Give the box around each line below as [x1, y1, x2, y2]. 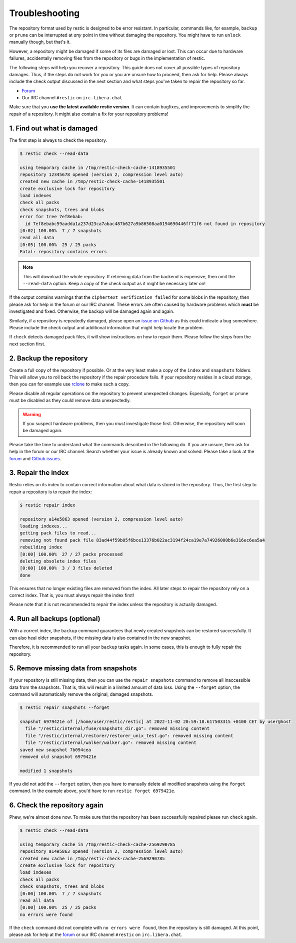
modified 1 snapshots [19, 768, 73, 774]
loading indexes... [19, 523, 67, 529]
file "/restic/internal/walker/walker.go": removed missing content [25, 740, 197, 745]
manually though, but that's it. [9, 39, 71, 45]
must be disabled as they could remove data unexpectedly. [9, 398, 131, 404]
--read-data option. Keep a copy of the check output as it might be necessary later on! [22, 280, 206, 286]
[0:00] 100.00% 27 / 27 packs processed [19, 551, 123, 557]
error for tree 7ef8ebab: [19, 214, 83, 220]
